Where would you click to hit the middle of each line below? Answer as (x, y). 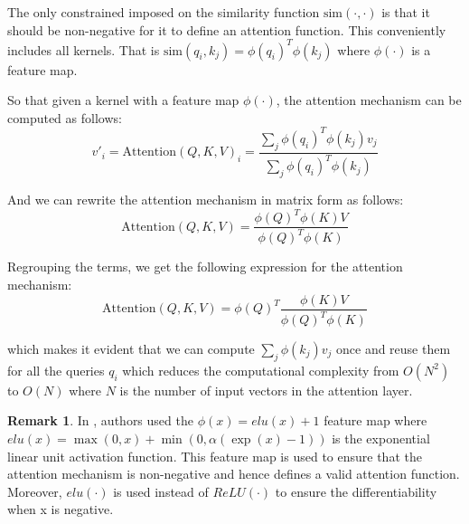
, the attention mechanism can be (369, 100)
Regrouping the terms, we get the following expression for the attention (205, 267)
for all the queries (56, 370)
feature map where (375, 420)
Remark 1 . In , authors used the (100, 420)
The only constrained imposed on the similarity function (164, 12)
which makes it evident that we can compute (131, 349)
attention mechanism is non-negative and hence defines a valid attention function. (234, 474)
